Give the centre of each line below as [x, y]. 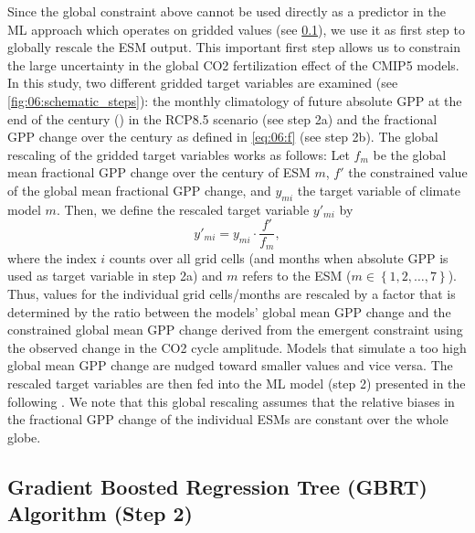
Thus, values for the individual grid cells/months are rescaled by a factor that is [232, 294]
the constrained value [408, 172]
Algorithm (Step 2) [100, 513]
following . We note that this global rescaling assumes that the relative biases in [231, 401]
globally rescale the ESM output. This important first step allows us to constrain [234, 47]
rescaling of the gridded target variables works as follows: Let [179, 154]
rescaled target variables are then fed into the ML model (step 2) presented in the [237, 383]
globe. [24, 437]
